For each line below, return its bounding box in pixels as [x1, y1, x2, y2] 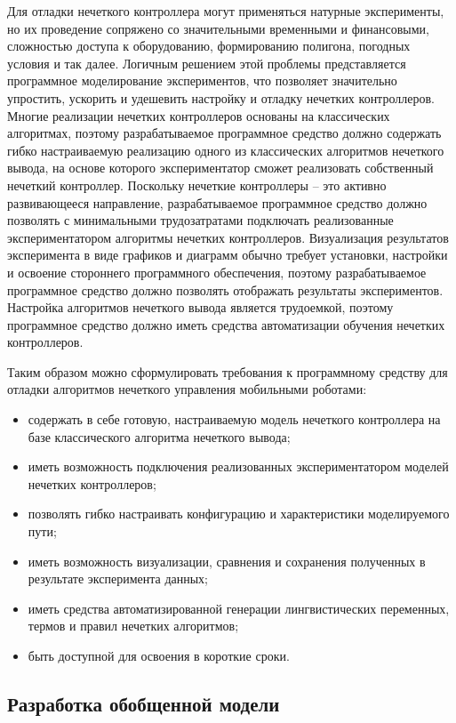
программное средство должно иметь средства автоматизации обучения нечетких [7, 315, 445, 333]
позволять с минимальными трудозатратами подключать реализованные [7, 211, 394, 229]
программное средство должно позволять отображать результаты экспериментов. [7, 280, 444, 299]
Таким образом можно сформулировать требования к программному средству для [7, 362, 448, 381]
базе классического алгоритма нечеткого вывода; [28, 427, 291, 446]
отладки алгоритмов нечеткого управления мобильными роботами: [7, 380, 367, 398]
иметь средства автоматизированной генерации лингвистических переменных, [28, 598, 450, 617]
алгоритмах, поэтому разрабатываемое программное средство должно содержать [7, 124, 442, 142]
